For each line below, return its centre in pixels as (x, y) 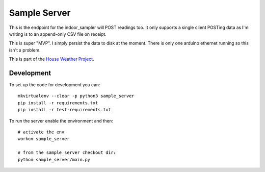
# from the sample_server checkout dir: (67, 153)
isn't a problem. (25, 50)
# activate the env (41, 132)
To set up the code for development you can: (54, 85)
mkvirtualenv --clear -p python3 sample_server (76, 96)
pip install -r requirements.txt (58, 103)
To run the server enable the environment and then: (61, 121)
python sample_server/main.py (54, 160)
